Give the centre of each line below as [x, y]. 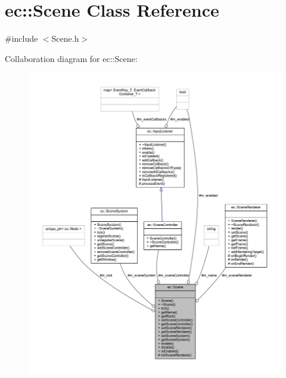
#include [21, 38]
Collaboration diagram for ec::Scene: [71, 58]
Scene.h [65, 38]
